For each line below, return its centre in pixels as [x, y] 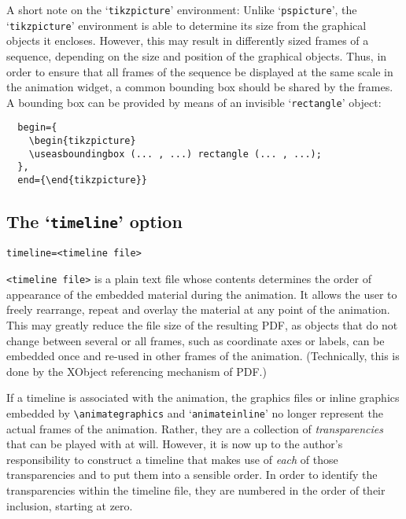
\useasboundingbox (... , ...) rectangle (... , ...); [175, 154]
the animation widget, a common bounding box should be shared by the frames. [200, 87]
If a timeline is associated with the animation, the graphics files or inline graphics [203, 398]
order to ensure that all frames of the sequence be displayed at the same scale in [200, 71]
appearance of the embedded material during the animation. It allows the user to [202, 294]
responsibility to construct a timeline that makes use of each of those [172, 459]
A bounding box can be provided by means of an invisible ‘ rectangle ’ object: [194, 102]
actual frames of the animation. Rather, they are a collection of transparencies [195, 428]
